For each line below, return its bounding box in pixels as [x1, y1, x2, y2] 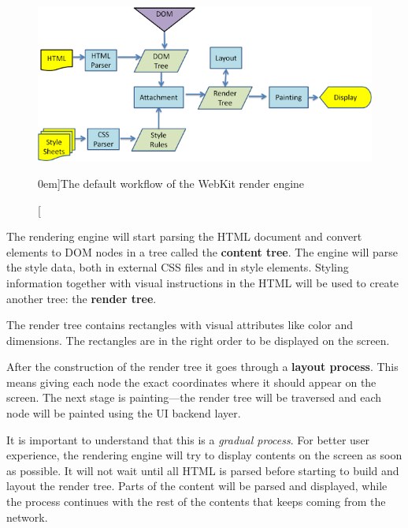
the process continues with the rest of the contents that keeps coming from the [6, 493, 386, 510]
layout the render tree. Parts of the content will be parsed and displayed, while [6, 477, 388, 494]
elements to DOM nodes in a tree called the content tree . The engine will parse [6, 243, 399, 260]
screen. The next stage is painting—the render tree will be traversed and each [6, 389, 382, 406]
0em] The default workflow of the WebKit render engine [38, 174, 305, 191]
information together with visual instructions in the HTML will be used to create [6, 274, 399, 290]
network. [6, 508, 48, 525]
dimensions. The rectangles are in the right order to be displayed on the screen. [6, 331, 390, 348]
